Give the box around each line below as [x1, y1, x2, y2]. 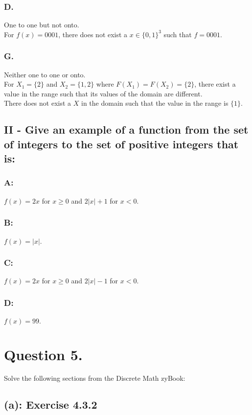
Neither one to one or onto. [4, 69, 86, 79]
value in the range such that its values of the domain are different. [4, 88, 203, 98]
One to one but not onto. [4, 20, 79, 30]
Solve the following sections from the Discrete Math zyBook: [4, 372, 185, 383]
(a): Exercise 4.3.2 [4, 396, 97, 412]
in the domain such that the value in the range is [81, 98, 229, 108]
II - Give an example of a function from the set [4, 122, 249, 137]
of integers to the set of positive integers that [4, 136, 239, 151]
